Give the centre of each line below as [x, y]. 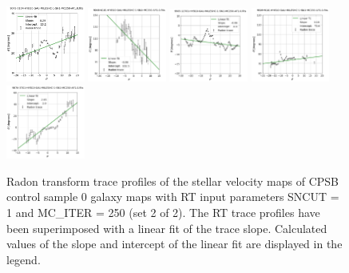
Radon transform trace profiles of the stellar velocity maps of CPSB [173, 181]
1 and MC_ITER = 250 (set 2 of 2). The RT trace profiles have [163, 212]
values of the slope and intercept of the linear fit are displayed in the [174, 244]
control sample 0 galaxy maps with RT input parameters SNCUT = [173, 197]
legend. [24, 259]
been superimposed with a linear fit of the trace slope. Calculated [167, 228]
